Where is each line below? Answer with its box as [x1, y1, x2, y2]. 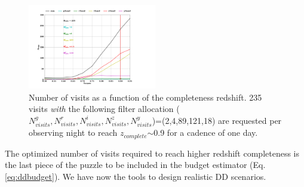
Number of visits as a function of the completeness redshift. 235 [29, 91, 262, 103]
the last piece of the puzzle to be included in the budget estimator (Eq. [5, 158, 266, 171]
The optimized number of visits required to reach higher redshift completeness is [5, 147, 300, 159]
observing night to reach [29, 126, 118, 139]
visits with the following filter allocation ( [29, 102, 180, 115]
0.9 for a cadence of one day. [153, 126, 258, 139]
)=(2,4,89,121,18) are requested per [152, 114, 282, 126]
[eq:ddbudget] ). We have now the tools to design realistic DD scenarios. [5, 170, 266, 183]
